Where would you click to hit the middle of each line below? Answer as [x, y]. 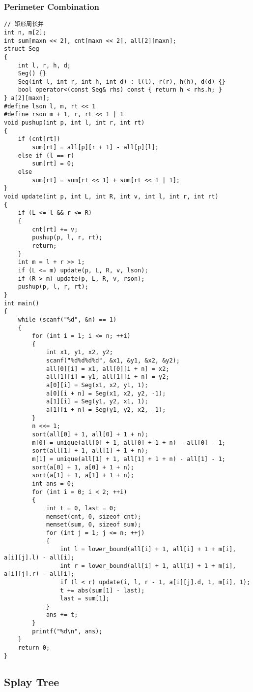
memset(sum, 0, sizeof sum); [94, 525]
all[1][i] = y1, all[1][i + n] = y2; [108, 377]
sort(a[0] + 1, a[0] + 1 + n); [83, 467]
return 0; [34, 648]
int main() [22, 303]
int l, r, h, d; [44, 65]
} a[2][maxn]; [27, 98]
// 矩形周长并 [24, 24]
